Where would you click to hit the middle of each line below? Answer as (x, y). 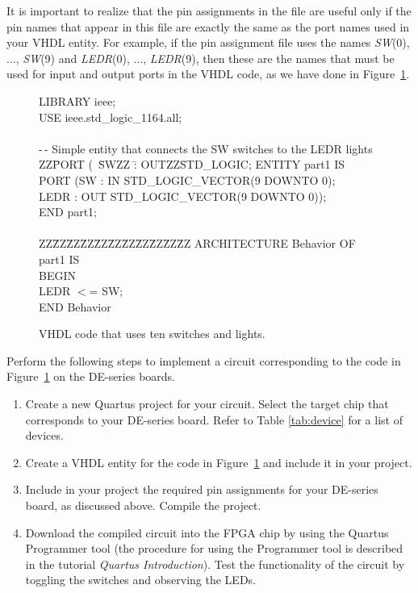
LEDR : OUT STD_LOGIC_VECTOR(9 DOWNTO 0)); (183, 196)
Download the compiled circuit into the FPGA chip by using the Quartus (207, 532)
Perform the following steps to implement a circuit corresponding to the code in (204, 360)
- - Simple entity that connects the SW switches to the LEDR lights (206, 148)
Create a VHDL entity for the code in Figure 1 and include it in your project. (219, 462)
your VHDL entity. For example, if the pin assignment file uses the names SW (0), (208, 42)
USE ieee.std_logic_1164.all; (111, 117)
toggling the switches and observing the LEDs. (141, 580)
